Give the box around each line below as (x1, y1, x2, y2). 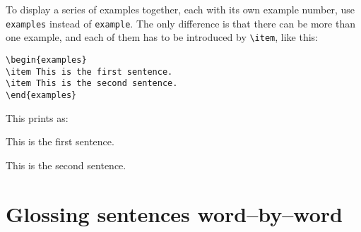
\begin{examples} (6, 54, 87, 65)
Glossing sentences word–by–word (6, 199, 343, 228)
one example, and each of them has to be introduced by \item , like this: (6, 30, 318, 44)
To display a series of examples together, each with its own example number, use (6, 2, 355, 16)
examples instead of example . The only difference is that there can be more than (6, 16, 355, 30)
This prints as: (6, 110, 69, 125)
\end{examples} (6, 90, 77, 100)
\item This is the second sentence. (6, 78, 178, 89)
